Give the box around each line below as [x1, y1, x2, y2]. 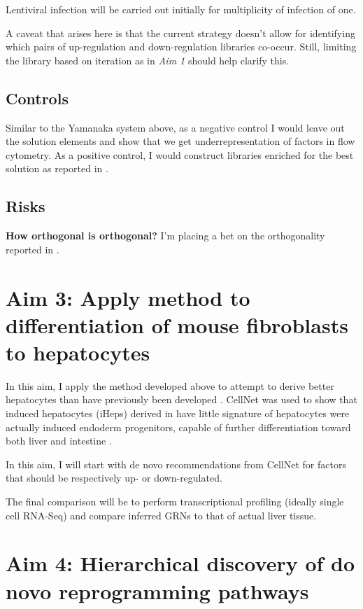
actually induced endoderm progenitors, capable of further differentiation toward [6, 419, 351, 434]
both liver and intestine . [6, 433, 112, 448]
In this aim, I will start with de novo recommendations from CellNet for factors [6, 456, 346, 471]
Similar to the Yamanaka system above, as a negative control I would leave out [6, 120, 345, 134]
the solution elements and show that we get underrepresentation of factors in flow [6, 134, 355, 148]
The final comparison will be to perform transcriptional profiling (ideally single [6, 494, 344, 508]
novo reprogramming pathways [6, 576, 309, 605]
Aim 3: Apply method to [6, 283, 250, 311]
